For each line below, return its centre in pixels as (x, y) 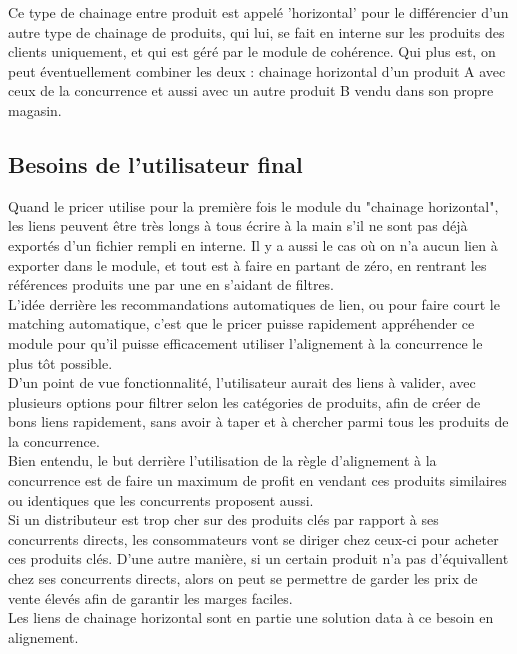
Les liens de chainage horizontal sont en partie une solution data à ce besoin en (251, 617)
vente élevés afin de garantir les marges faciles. (150, 597)
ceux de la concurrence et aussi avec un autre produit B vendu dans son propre (251, 90)
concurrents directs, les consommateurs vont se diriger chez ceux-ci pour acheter (253, 538)
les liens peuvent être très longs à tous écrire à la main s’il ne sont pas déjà (238, 225)
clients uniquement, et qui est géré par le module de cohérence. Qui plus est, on (252, 51)
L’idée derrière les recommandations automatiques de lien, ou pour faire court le (254, 303)
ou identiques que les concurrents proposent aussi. (161, 499)
